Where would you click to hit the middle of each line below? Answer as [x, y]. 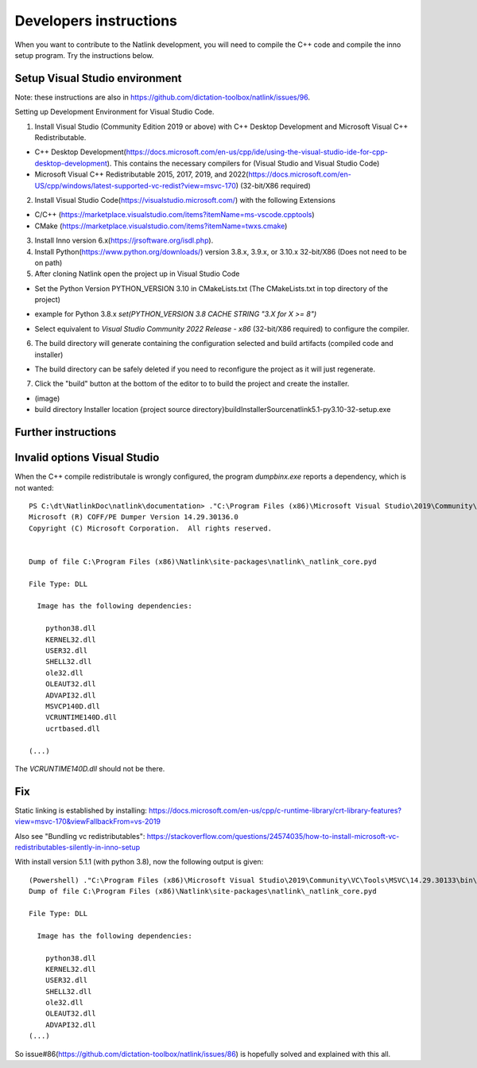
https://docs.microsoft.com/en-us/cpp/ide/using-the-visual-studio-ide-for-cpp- [257, 152]
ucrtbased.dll [73, 728]
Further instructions [66, 432]
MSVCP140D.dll [73, 706]
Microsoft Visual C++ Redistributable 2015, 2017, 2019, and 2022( [142, 174]
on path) [48, 262]
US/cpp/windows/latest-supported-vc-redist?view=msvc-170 [135, 185]
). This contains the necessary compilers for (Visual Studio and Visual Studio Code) [243, 163]
